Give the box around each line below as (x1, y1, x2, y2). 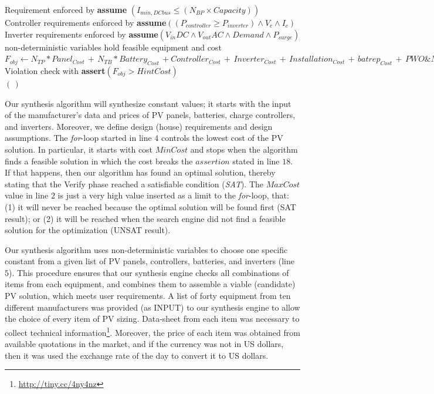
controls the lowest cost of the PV (161, 132, 283, 144)
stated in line (232, 154, 280, 167)
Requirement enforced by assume (5, 4, 127, 15)
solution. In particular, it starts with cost (5, 143, 153, 155)
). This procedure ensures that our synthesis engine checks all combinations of (9, 266, 289, 278)
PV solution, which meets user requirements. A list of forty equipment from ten (5, 289, 291, 302)
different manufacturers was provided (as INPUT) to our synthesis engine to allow (5, 301, 300, 313)
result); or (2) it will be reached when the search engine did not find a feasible (5, 212, 286, 224)
